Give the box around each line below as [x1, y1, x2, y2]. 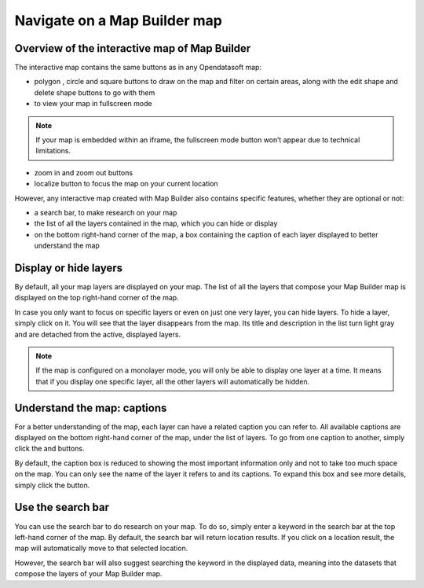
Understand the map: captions [14, 401, 167, 414]
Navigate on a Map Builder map [14, 12, 223, 29]
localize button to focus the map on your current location [34, 179, 219, 189]
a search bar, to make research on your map [34, 208, 177, 217]
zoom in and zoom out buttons [34, 167, 133, 177]
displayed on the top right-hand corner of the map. [14, 293, 180, 303]
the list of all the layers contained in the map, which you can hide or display [34, 219, 278, 228]
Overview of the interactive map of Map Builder [14, 42, 251, 55]
